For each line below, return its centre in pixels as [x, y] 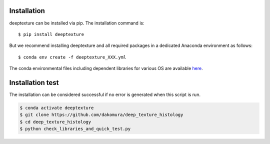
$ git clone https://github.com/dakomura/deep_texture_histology [101, 115]
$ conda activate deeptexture [57, 108]
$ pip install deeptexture [51, 34]
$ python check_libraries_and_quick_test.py [75, 129]
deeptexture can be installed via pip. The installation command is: [77, 23]
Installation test [34, 82]
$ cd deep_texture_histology [55, 122]
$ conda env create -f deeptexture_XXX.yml [72, 57]
